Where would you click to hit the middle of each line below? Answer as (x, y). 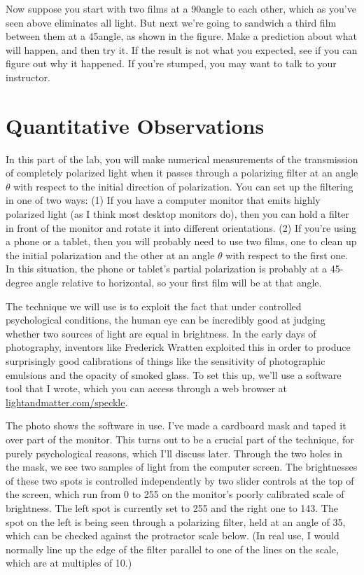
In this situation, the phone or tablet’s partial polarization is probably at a (167, 269)
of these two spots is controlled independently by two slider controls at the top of (180, 480)
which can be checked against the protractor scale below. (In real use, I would (173, 535)
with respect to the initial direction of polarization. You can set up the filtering (183, 186)
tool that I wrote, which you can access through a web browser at (147, 388)
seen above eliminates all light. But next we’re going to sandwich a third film (171, 22)
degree (19, 283)
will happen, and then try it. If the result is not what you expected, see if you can (182, 49)
